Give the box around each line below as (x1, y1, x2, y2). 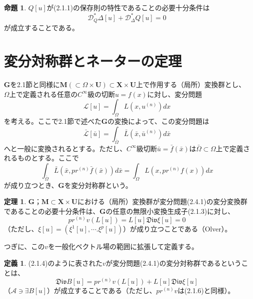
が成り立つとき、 (4, 180, 59, 190)
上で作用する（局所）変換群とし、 (136, 79, 246, 90)
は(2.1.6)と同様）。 (177, 285, 235, 296)
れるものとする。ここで (4, 153, 79, 163)
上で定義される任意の (9, 89, 78, 99)
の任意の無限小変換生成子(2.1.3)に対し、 (105, 206, 235, 216)
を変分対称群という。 (64, 180, 132, 190)
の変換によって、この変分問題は (107, 116, 210, 126)
